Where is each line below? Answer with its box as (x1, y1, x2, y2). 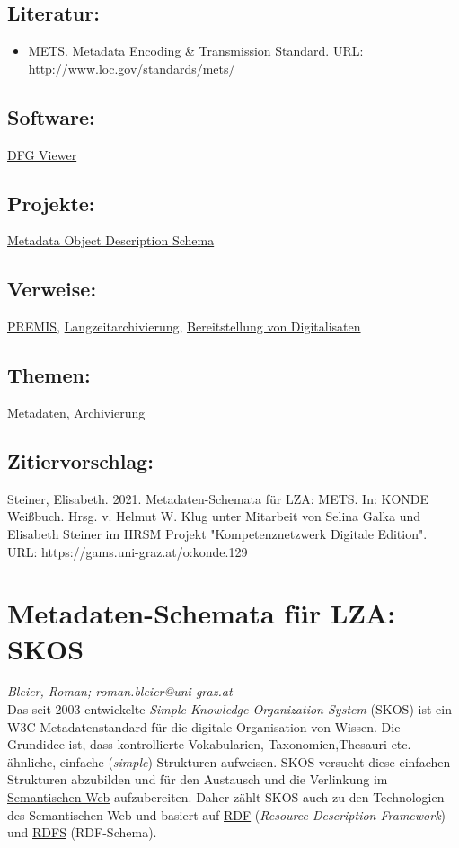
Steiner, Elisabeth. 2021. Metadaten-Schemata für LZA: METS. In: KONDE (7, 489, 429, 508)
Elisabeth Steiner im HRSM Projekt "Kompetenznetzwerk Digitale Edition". (7, 524, 428, 543)
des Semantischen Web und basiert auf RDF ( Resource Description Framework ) (7, 805, 446, 824)
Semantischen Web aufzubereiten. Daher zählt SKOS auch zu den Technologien (7, 788, 445, 807)
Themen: (7, 361, 91, 389)
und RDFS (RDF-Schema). (7, 823, 157, 842)
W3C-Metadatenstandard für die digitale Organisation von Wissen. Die (7, 717, 401, 736)
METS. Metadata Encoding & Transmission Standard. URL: (28, 41, 364, 60)
